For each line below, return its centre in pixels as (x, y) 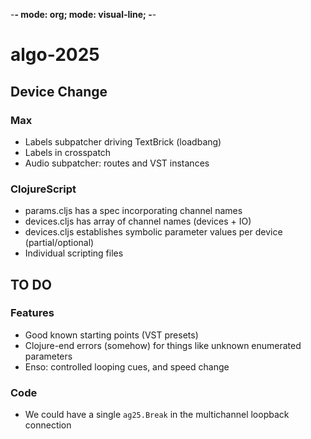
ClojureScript (43, 189)
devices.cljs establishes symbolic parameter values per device (153, 232)
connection (48, 425)
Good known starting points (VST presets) (111, 335)
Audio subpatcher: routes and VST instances (117, 163)
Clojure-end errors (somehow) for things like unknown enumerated (163, 345)
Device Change (59, 91)
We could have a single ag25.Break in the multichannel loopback (157, 415)
